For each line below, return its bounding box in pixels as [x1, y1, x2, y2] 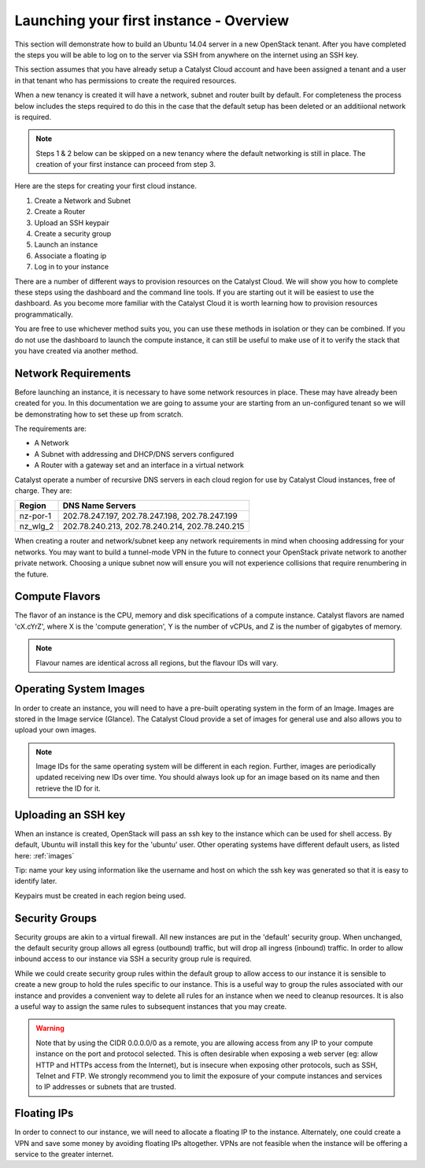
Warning [35, 1024, 65, 1033]
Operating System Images [14, 682, 146, 696]
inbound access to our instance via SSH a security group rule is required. [14, 954, 252, 964]
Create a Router [34, 207, 86, 217]
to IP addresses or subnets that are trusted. [35, 1082, 176, 1092]
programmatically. [14, 310, 74, 319]
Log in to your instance [34, 262, 109, 272]
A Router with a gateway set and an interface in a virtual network [34, 461, 244, 470]
